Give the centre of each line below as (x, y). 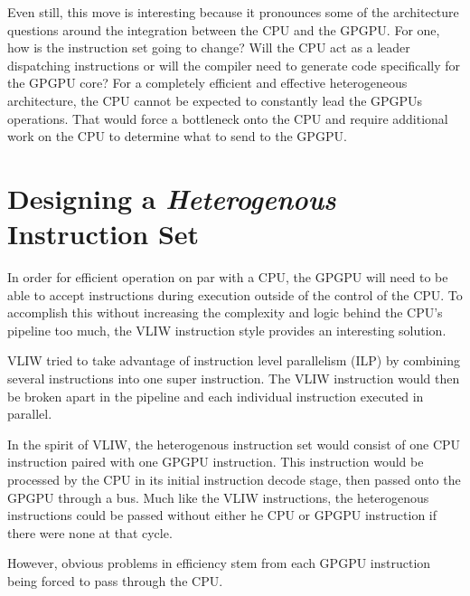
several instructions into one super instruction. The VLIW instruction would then (234, 378)
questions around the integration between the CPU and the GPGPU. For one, (224, 29)
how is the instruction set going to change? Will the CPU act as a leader (209, 47)
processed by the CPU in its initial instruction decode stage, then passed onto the (234, 479)
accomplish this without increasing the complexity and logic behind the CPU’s (225, 312)
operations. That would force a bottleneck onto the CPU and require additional (228, 118)
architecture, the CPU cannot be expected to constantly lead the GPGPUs (215, 100)
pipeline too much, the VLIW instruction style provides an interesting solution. (227, 330)
